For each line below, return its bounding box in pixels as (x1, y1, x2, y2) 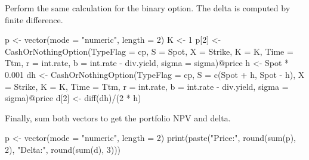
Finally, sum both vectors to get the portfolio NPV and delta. (5, 111, 231, 124)
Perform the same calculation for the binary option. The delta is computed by (5, 2, 291, 14)
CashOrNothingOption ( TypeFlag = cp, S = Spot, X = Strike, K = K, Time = (5, 45, 293, 57)
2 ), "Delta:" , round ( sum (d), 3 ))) (5, 143, 121, 155)
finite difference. (5, 13, 63, 26)
